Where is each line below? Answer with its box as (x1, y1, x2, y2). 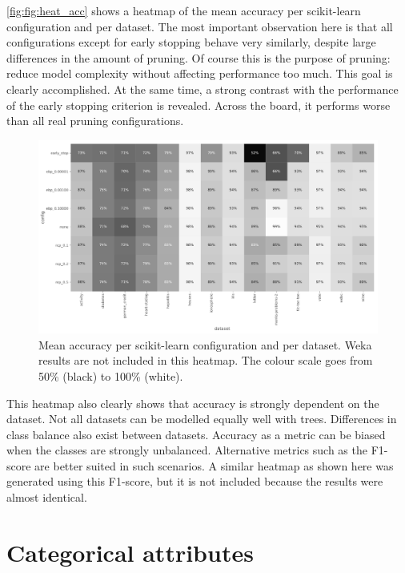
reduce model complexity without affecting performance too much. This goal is (6, 65, 393, 82)
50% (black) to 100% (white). (38, 367, 183, 384)
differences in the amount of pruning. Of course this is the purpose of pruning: (6, 49, 391, 66)
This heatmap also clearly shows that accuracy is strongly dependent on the (6, 394, 379, 411)
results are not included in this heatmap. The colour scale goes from (38, 352, 373, 369)
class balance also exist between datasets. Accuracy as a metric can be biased (6, 426, 386, 442)
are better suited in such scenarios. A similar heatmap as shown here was (34, 457, 394, 474)
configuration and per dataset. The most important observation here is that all (6, 18, 393, 34)
